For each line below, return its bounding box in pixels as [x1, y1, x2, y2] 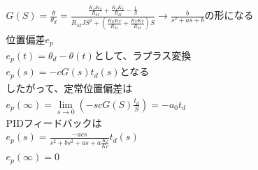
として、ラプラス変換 [94, 51, 192, 61]
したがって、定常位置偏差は [6, 84, 133, 94]
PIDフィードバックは [6, 119, 102, 130]
